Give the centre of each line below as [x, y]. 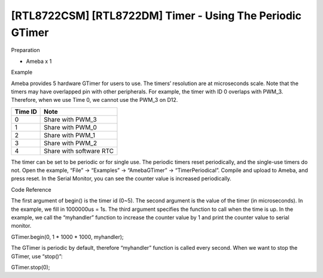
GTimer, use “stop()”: [37, 256]
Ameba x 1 [39, 61]
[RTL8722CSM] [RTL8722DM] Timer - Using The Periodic [156, 16]
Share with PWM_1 [70, 135]
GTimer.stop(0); [31, 267]
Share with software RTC [79, 151]
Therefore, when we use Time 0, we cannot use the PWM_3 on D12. [95, 100]
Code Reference [31, 189]
